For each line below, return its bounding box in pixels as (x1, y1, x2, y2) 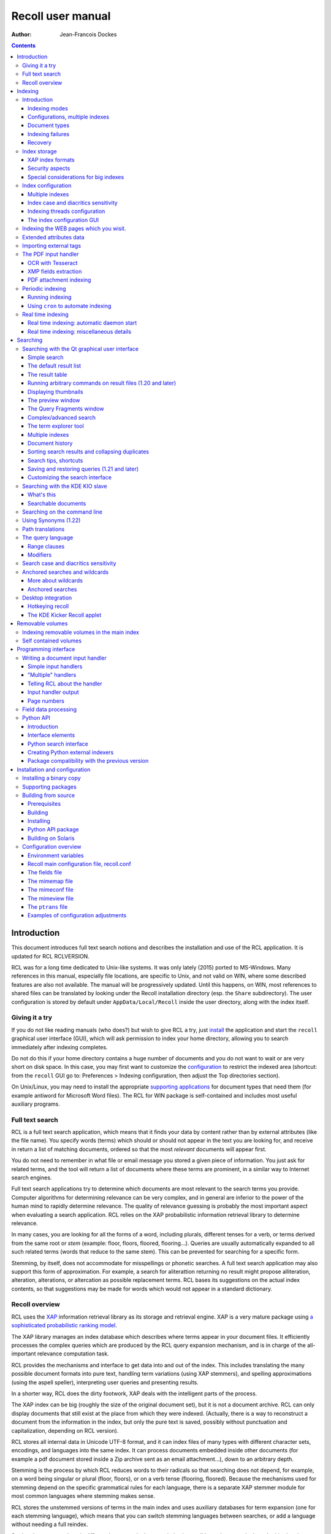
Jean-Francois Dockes (59, 31, 117, 38)
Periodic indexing (22, 285, 67, 292)
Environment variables (28, 852, 84, 859)
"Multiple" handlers (28, 671, 77, 679)
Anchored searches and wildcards (22, 568, 109, 576)
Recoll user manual (11, 9, 111, 23)
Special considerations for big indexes (28, 173, 124, 180)
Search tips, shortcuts (28, 457, 83, 464)
